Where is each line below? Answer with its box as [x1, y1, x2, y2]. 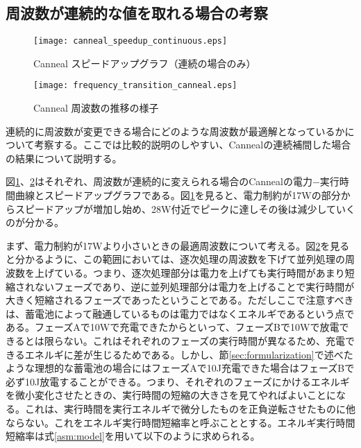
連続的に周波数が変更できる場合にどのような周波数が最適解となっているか [6, 123, 345, 138]
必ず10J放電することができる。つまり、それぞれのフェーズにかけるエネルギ [6, 374, 350, 388]
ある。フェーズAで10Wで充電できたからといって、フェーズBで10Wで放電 [6, 320, 339, 334]
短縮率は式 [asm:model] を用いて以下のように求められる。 [6, 429, 260, 443]
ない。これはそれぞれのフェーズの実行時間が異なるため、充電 [63, 334, 346, 348]
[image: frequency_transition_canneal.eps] [33, 80, 237, 91]
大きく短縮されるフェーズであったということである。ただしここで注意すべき [6, 293, 354, 307]
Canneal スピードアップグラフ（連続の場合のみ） [33, 55, 256, 70]
